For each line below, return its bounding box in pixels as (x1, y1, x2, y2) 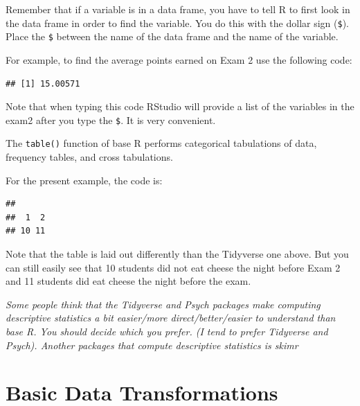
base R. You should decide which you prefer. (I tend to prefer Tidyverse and (6, 324, 328, 338)
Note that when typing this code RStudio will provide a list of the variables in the (6, 99, 354, 114)
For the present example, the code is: (6, 173, 163, 187)
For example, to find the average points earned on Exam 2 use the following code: (6, 52, 352, 67)
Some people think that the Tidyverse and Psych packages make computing (6, 297, 321, 311)
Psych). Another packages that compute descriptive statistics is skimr (6, 337, 298, 352)
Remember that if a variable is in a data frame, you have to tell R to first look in (6, 2, 350, 16)
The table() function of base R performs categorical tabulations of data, (6, 136, 317, 150)
